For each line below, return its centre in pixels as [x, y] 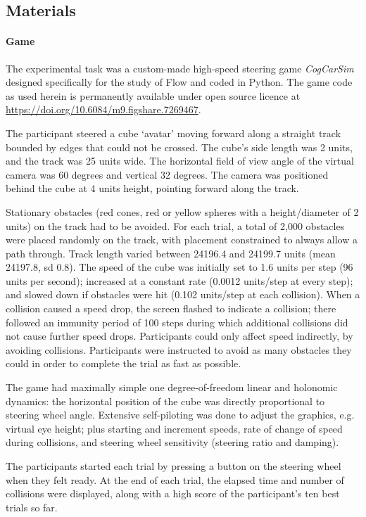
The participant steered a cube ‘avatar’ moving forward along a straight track [173, 133]
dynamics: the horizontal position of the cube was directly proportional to [165, 401]
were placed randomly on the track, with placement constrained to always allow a [182, 240]
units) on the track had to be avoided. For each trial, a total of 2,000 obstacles [175, 225]
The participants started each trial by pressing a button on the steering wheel [173, 466]
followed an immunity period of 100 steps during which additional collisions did [177, 322]
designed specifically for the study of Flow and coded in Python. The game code [179, 82]
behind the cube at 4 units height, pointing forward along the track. [152, 188]
